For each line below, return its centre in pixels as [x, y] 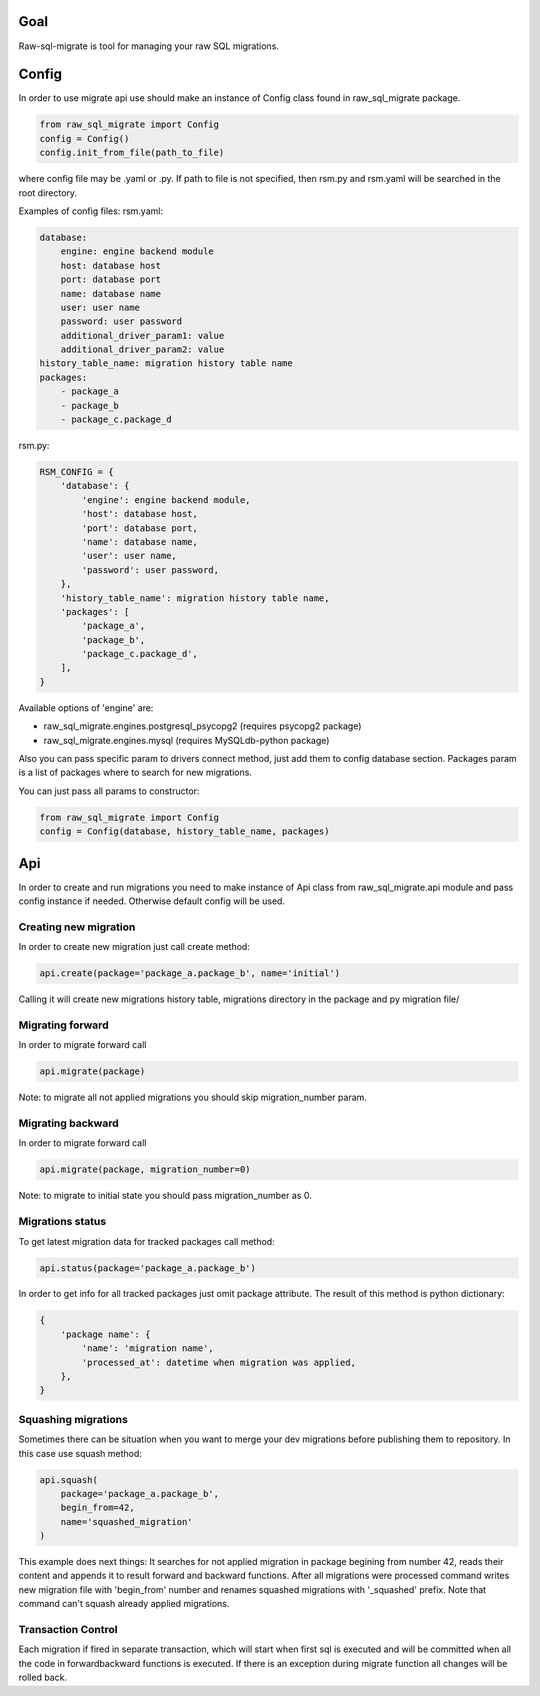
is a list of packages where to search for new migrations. [135, 772]
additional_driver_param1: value [142, 335]
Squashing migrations [73, 1419]
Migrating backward [68, 1123]
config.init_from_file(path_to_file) [132, 153]
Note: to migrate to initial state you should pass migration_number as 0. [165, 1196]
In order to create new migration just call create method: [134, 947]
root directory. [48, 192]
